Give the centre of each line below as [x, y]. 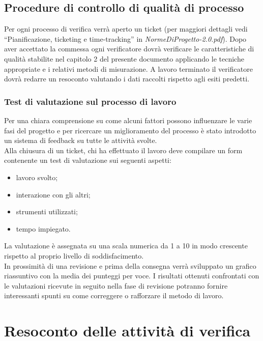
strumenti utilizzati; [47, 211]
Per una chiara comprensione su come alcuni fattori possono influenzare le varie [128, 120]
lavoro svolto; [37, 177]
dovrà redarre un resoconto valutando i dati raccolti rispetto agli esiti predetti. [127, 79]
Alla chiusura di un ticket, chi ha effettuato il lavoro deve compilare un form [123, 150]
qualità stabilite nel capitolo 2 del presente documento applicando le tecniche [124, 58]
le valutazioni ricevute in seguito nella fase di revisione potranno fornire [116, 285]
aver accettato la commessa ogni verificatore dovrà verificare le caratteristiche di [129, 49]
